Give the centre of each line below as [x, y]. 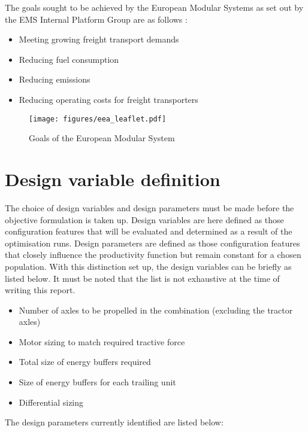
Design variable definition [113, 179]
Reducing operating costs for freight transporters [108, 99]
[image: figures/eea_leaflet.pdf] [98, 119]
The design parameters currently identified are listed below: [114, 422]
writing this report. [40, 290]
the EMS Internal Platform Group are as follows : [96, 19]
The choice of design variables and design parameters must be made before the [150, 207]
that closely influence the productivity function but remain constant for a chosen [153, 255]
